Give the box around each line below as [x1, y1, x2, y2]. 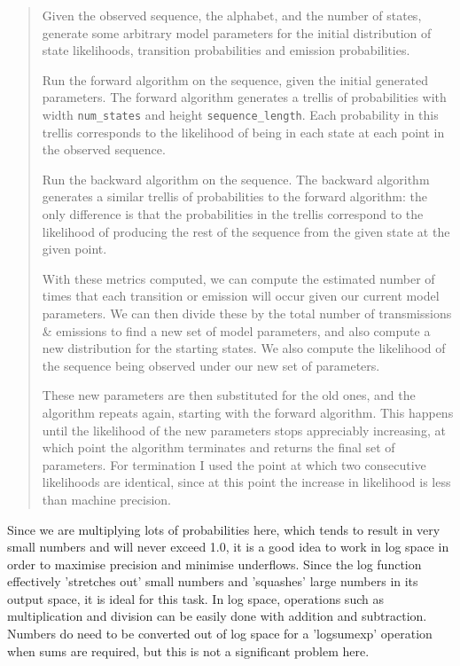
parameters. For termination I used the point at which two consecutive [42, 455, 426, 474]
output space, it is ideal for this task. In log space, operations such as [7, 589, 384, 607]
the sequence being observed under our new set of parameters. [42, 356, 380, 374]
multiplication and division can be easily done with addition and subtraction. [7, 607, 427, 625]
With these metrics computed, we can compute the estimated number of [42, 269, 435, 287]
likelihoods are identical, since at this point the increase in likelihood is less [42, 473, 451, 491]
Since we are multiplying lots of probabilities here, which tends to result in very [7, 520, 441, 538]
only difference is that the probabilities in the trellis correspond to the [42, 205, 424, 223]
